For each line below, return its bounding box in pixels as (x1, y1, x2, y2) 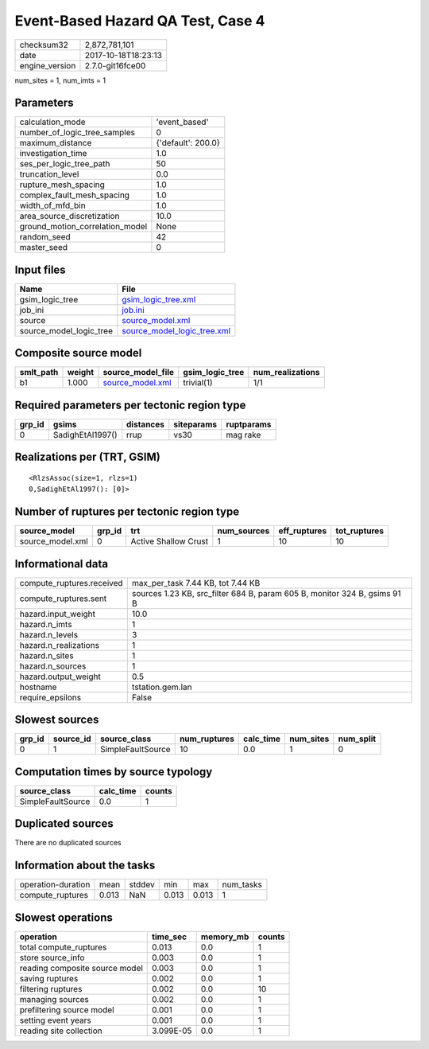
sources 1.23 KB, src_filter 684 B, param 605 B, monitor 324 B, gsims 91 (131, 587, 401, 599)
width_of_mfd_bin (19, 200, 87, 211)
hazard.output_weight (19, 671, 101, 682)
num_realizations (253, 367, 320, 378)
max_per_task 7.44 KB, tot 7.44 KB (131, 577, 261, 588)
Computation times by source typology (14, 765, 213, 778)
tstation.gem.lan (131, 681, 192, 692)
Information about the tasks (14, 859, 156, 872)
